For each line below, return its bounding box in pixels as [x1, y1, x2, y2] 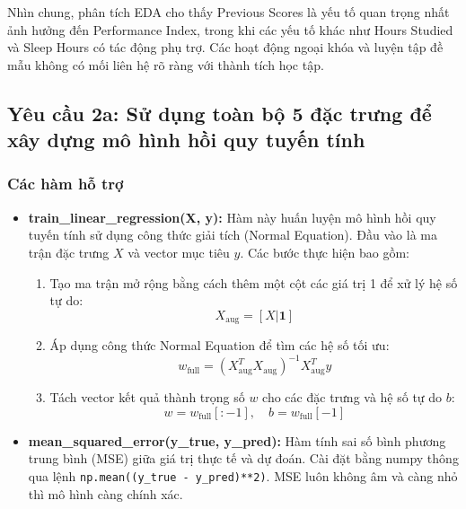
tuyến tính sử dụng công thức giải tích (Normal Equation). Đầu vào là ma [28, 225, 437, 244]
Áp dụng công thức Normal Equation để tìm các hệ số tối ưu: [49, 336, 390, 355]
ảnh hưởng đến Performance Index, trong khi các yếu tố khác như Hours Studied [7, 20, 453, 39]
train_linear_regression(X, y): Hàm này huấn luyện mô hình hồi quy [28, 207, 436, 226]
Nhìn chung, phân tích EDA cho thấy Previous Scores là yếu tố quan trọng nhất [7, 3, 450, 21]
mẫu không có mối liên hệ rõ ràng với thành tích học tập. [7, 55, 324, 74]
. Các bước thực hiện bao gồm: [240, 242, 409, 261]
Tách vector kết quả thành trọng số [49, 388, 245, 407]
